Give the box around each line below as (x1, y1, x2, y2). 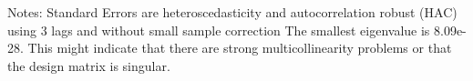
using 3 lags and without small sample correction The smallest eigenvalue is (7, 20, 430, 39)
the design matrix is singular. (7, 56, 170, 75)
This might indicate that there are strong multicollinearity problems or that (27, 38, 452, 57)
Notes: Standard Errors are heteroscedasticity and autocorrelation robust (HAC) (7, 3, 458, 21)
